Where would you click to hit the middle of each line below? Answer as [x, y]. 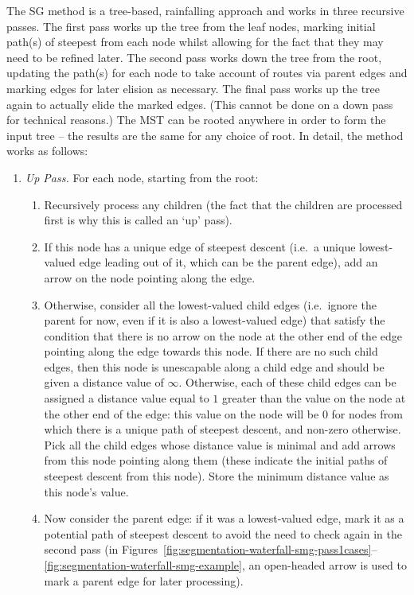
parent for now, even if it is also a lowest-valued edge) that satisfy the [215, 320]
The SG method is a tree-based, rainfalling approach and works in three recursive [205, 10]
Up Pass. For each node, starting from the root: [142, 177]
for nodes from [367, 413]
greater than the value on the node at [314, 398]
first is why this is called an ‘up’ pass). [138, 220]
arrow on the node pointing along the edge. [150, 277]
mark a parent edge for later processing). [144, 580]
